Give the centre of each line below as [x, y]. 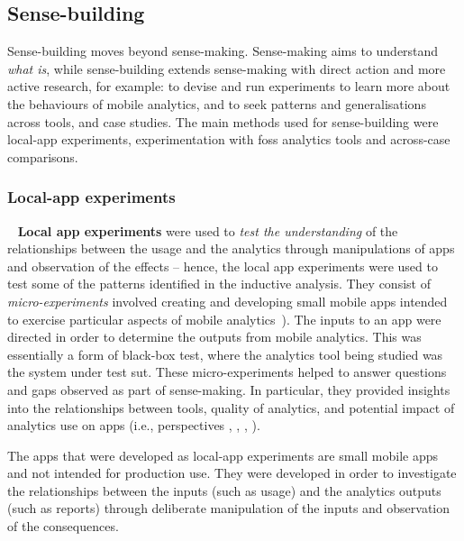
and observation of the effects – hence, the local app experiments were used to [223, 266]
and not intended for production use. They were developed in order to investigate [232, 473]
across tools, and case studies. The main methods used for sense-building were [223, 121]
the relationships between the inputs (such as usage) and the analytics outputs [224, 490]
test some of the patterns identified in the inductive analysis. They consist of [219, 284]
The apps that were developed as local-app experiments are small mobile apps [223, 455]
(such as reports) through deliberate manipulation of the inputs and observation [229, 508]
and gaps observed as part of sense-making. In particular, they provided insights [229, 389]
